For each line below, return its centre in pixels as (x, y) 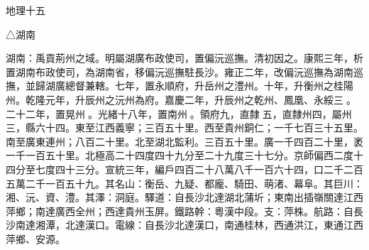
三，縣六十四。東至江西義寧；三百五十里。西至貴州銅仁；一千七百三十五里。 (184, 127)
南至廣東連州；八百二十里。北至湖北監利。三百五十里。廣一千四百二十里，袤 (184, 141)
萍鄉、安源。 (35, 238)
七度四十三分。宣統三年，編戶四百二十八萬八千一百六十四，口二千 (189, 169)
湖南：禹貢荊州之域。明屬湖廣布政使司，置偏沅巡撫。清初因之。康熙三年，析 (184, 58)
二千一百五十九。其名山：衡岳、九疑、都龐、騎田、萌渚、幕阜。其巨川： (194, 183)
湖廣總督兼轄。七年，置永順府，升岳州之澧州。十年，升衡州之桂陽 (199, 86)
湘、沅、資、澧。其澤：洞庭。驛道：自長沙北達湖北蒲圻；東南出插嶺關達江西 (184, 197)
